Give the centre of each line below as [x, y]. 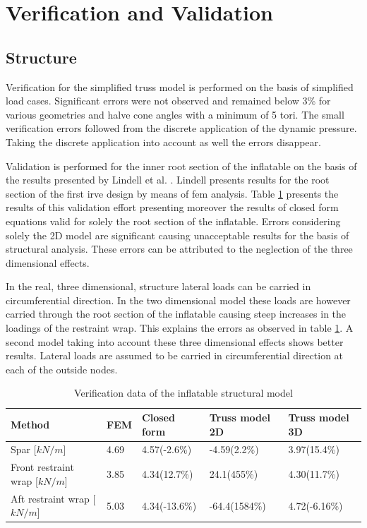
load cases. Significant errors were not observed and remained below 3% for [168, 101]
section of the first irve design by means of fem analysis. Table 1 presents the [172, 193]
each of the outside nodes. [62, 369]
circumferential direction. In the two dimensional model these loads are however [178, 300]
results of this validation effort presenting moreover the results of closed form [172, 207]
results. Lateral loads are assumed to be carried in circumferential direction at [175, 355]
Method [30, 424]
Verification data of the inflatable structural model [183, 393]
